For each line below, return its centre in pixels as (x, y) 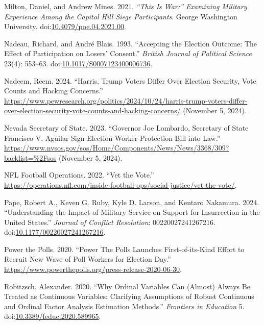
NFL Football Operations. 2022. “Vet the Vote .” (79, 175)
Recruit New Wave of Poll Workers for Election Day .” (88, 259)
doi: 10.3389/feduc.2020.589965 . (53, 316)
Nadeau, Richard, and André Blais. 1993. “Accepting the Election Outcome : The (131, 43)
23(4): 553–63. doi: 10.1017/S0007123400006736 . (78, 63)
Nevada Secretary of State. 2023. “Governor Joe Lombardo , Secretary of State (126, 127)
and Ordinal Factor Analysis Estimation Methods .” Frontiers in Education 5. (124, 306)
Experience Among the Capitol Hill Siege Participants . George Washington (121, 16)
